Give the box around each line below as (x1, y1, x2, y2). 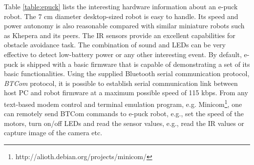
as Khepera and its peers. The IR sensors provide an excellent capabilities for (4, 30, 235, 40)
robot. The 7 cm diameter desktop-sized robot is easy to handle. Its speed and (4, 11, 238, 21)
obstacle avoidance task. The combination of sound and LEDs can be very (4, 40, 226, 50)
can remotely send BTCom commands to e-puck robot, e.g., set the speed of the (4, 108, 244, 119)
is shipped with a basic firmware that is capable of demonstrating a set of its (20, 59, 250, 69)
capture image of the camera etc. (4, 127, 103, 138)
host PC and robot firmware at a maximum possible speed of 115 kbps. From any (4, 87, 248, 98)
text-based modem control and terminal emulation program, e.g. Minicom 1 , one (4, 97, 242, 109)
